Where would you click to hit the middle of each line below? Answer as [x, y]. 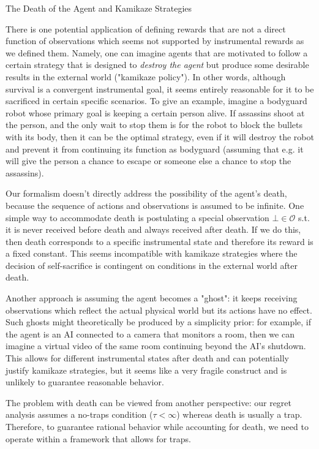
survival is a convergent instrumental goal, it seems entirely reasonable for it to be [160, 89]
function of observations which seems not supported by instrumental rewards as [155, 41]
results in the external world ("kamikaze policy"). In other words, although [146, 76]
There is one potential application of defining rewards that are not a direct [146, 28]
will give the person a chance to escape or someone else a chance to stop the [148, 161]
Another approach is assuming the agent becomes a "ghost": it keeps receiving [152, 298]
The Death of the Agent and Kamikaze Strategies [99, 8]
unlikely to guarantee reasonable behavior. [85, 382]
